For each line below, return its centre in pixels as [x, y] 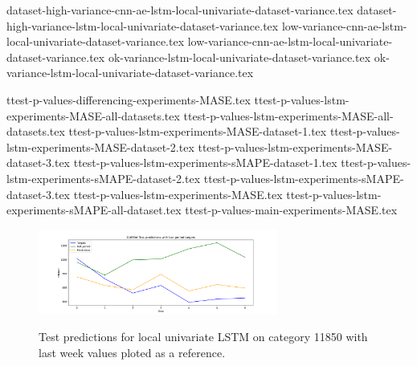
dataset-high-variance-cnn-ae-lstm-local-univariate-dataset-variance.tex [180, 10]
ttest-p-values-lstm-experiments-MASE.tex [178, 194]
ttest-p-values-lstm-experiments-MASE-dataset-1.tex [198, 131]
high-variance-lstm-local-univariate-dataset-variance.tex [143, 25]
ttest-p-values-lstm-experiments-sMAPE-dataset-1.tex [205, 163]
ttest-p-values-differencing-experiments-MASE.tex [129, 99]
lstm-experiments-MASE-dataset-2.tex [100, 146]
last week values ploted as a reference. [132, 352]
